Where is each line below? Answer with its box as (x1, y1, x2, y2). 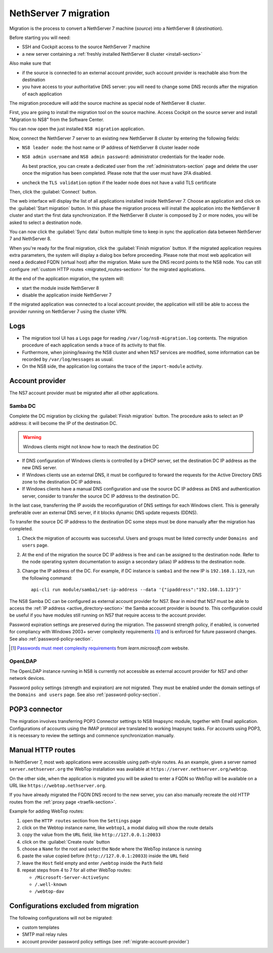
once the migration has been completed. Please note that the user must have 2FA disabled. (22, 170, 212, 176)
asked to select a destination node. (9, 219, 82, 225)
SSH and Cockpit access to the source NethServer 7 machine (22, 44, 150, 50)
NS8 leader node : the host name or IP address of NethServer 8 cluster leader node (22, 144, 200, 150)
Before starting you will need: (9, 34, 71, 41)
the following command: (22, 575, 73, 581)
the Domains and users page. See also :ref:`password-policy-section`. (9, 692, 161, 698)
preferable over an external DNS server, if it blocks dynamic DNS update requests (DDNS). (9, 509, 198, 515)
